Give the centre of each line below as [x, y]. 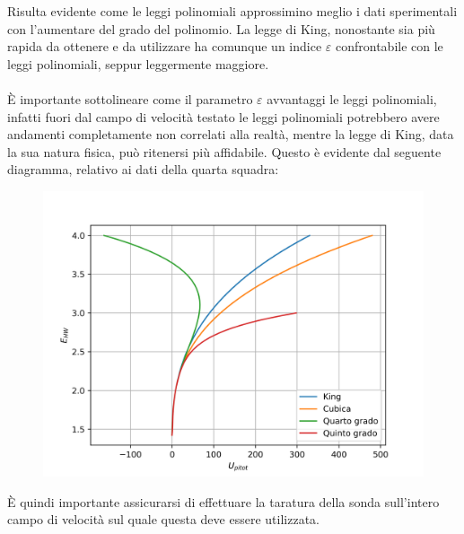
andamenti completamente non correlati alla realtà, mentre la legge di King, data [231, 134]
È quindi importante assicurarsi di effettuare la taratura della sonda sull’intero [223, 501]
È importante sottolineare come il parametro [130, 98]
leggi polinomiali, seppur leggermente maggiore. [138, 63]
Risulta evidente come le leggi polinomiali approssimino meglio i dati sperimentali [232, 11]
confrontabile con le [389, 46]
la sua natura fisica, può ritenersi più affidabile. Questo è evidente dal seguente [224, 151]
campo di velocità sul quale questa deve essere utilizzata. [163, 519]
